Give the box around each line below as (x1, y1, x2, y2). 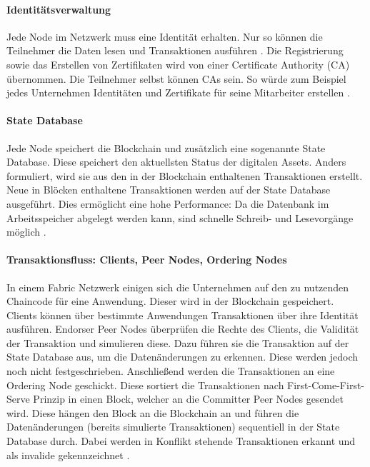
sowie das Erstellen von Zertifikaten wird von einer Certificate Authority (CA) (6, 56, 350, 71)
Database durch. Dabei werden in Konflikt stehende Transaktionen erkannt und (6, 433, 356, 448)
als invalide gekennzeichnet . (6, 447, 130, 462)
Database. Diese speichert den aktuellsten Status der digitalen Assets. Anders (6, 154, 346, 169)
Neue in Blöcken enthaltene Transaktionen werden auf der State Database (6, 182, 331, 197)
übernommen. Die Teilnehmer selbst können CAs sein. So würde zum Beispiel (6, 71, 346, 86)
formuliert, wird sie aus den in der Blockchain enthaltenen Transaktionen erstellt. (6, 168, 363, 183)
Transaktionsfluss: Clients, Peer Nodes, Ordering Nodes (6, 252, 287, 267)
